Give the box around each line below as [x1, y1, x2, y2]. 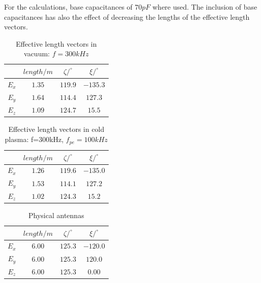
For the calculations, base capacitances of [4, 2, 133, 12]
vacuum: [24, 48, 50, 59]
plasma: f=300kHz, [5, 134, 64, 145]
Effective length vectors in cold [8, 124, 105, 134]
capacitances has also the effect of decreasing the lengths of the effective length [4, 11, 250, 22]
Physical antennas [28, 209, 84, 220]
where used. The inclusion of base [152, 2, 257, 12]
